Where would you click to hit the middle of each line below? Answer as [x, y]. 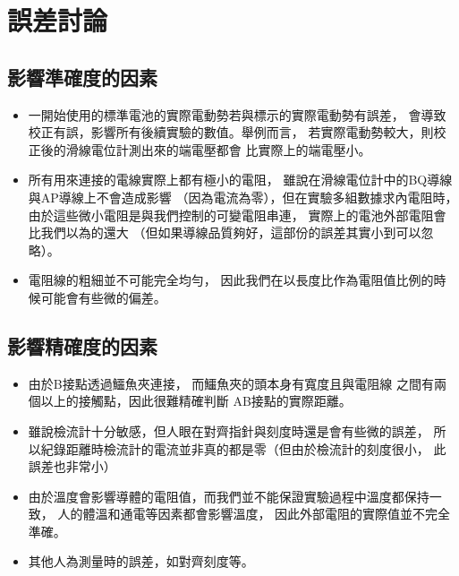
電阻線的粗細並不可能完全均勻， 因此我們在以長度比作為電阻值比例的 [231, 280]
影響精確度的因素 [82, 345]
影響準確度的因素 [82, 77]
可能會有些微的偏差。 [103, 297]
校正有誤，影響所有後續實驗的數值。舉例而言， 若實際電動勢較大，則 [231, 132]
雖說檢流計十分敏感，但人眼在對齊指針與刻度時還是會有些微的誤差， [229, 430]
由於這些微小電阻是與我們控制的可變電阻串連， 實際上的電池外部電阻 [231, 215]
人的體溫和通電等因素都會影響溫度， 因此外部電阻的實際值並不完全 [254, 514]
